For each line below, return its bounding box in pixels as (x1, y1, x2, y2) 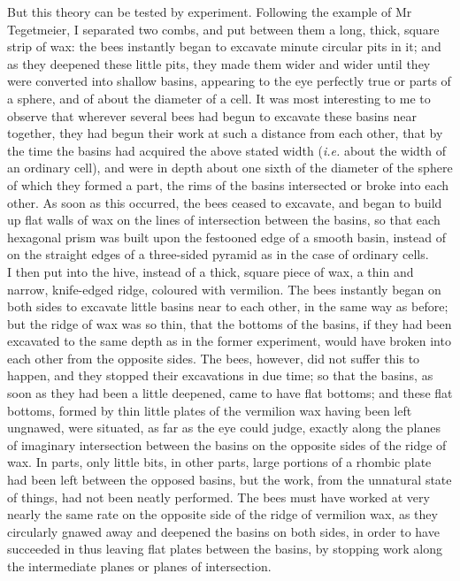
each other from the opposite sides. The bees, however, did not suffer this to (7, 348, 420, 367)
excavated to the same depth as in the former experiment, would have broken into (7, 332, 451, 350)
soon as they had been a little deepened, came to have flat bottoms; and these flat (7, 384, 453, 402)
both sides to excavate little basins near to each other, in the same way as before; (7, 297, 448, 316)
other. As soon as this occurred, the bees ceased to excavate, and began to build (7, 193, 442, 211)
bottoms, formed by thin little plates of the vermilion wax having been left (7, 401, 412, 419)
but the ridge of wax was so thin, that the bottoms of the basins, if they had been (7, 314, 452, 333)
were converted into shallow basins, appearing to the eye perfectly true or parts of (7, 72, 451, 90)
